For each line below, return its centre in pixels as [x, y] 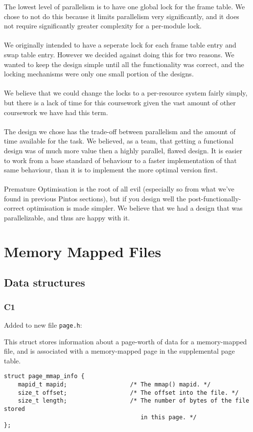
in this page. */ [169, 417]
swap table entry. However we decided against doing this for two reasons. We [119, 54]
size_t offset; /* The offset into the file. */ [128, 393]
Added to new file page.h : [43, 325]
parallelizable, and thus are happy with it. [67, 218]
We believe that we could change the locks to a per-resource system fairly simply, [126, 93]
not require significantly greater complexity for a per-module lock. [103, 26]
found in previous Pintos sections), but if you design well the [95, 198]
